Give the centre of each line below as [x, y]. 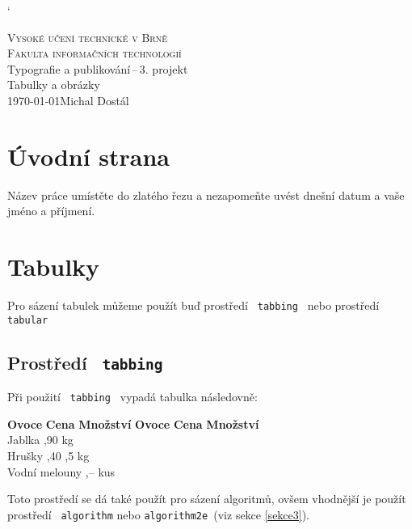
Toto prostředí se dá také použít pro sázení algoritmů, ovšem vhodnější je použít [207, 499]
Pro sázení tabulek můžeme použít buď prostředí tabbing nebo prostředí [193, 305]
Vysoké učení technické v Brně [87, 37]
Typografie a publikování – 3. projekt [98, 68]
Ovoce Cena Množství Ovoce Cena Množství [133, 423]
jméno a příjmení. [51, 211]
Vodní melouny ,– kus [61, 471]
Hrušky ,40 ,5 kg [48, 455]
